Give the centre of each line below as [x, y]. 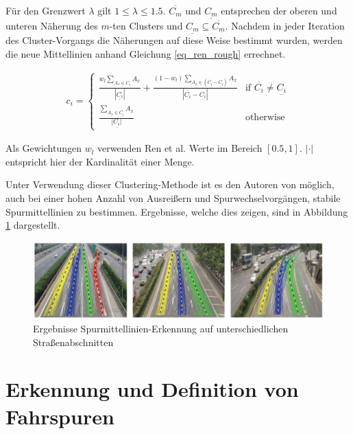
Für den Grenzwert [46, 10]
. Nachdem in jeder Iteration [285, 25]
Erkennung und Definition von [152, 389]
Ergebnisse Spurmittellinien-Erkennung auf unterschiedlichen [161, 328]
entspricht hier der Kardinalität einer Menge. [100, 161]
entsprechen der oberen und [279, 10]
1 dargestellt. [33, 225]
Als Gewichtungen [44, 148]
